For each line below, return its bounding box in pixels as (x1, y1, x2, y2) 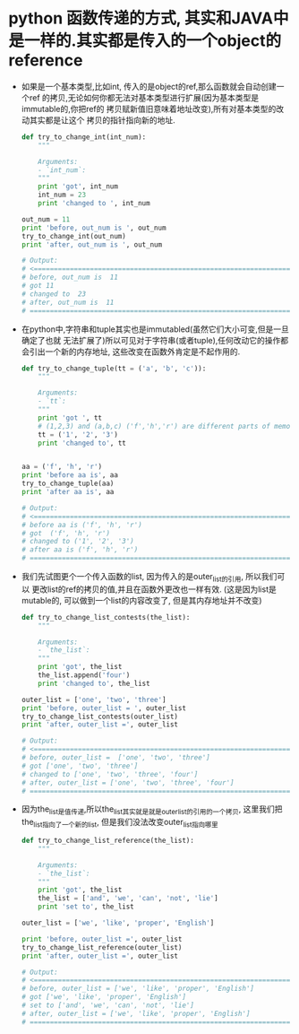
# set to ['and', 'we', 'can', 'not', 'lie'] (21, 1001, 194, 1010)
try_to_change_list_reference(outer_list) (21, 943, 183, 951)
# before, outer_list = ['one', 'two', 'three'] (21, 753, 211, 762)
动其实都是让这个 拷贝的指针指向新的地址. (21, 114, 175, 126)
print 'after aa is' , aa (21, 488, 115, 497)
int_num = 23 (38, 190, 87, 200)
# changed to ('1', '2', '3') (21, 537, 135, 546)
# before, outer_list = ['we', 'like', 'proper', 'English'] (21, 984, 255, 994)
